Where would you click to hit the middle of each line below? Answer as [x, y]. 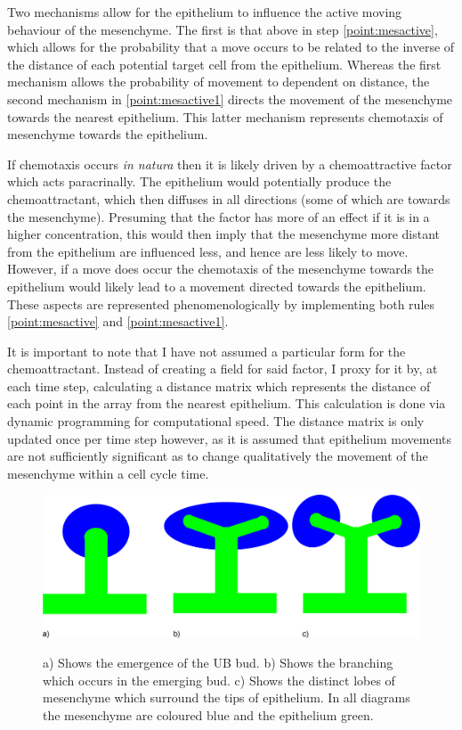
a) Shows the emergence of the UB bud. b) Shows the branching [218, 663]
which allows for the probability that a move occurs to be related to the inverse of [231, 47]
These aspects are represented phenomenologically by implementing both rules [221, 303]
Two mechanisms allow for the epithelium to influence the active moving [205, 12]
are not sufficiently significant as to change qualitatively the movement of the [218, 456]
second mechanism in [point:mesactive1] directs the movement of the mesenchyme [230, 98]
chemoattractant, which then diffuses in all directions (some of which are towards [229, 198]
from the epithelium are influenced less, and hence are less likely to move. [208, 251]
